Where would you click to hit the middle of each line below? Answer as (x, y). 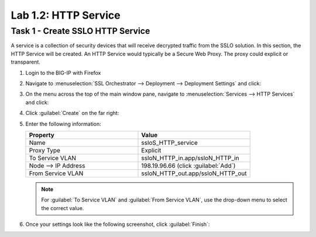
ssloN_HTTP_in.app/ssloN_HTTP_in (190, 158)
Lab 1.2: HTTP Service (66, 15)
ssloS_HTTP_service (170, 142)
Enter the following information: (63, 124)
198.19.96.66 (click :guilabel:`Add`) (188, 165)
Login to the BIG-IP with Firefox (63, 72)
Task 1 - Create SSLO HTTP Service (80, 31)
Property (42, 135)
